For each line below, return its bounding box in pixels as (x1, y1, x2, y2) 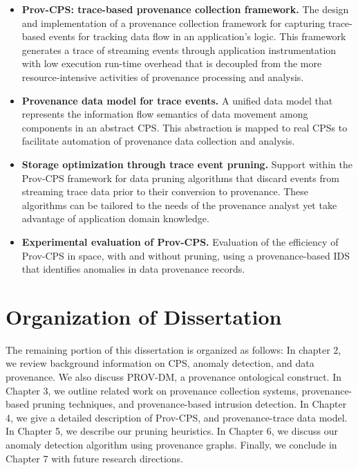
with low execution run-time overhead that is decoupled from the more (21, 56, 322, 71)
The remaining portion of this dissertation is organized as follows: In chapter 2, (6, 342, 341, 356)
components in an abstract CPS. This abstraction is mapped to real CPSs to (21, 120, 348, 134)
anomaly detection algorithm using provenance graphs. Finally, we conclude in (6, 437, 337, 451)
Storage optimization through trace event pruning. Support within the (21, 156, 352, 171)
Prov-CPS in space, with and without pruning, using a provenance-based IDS (21, 248, 350, 262)
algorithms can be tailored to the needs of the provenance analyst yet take (21, 197, 337, 212)
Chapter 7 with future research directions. (6, 451, 184, 465)
